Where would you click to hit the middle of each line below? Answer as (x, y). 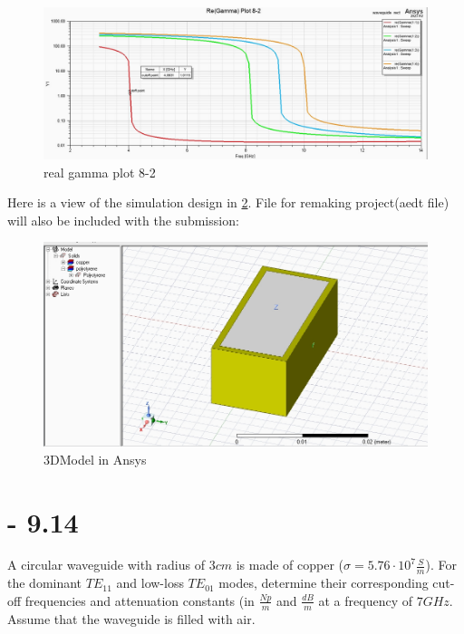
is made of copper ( (290, 565)
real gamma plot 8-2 (100, 172)
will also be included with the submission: (123, 220)
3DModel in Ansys (95, 459)
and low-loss (150, 583)
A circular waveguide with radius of (106, 565)
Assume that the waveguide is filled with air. (131, 618)
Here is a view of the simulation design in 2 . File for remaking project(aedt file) (228, 202)
